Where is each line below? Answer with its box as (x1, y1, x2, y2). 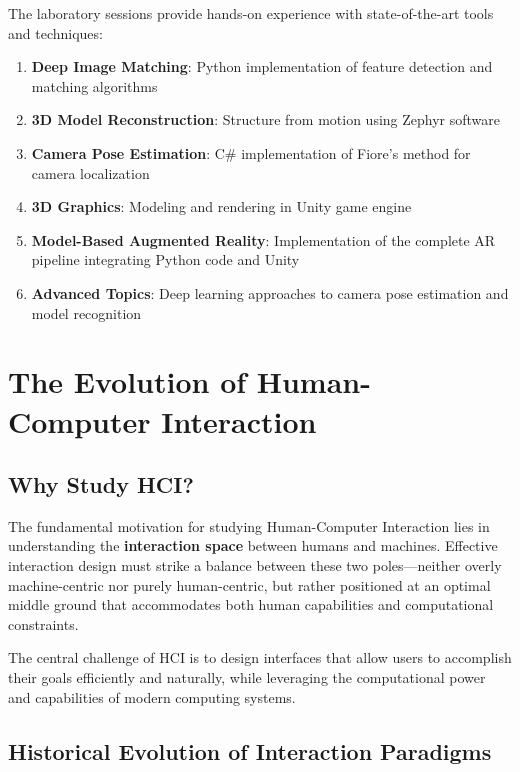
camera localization (31, 162, 150, 183)
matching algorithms (31, 75, 158, 96)
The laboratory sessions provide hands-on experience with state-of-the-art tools (8, 3, 494, 23)
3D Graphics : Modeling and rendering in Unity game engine (31, 196, 412, 217)
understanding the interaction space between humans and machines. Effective (8, 535, 498, 556)
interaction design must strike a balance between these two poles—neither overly (8, 555, 502, 576)
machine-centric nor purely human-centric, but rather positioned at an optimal (8, 574, 491, 595)
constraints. (8, 613, 79, 634)
